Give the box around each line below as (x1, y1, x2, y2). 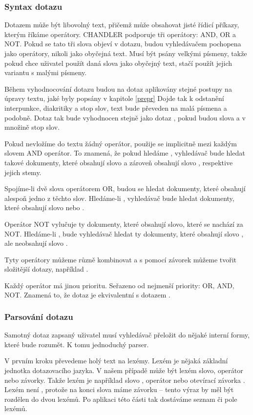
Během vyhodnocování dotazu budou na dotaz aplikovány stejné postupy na (4, 83, 232, 94)
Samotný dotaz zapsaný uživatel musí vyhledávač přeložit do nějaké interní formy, (4, 330, 250, 340)
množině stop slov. (4, 122, 60, 132)
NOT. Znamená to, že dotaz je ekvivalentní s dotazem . (4, 290, 170, 300)
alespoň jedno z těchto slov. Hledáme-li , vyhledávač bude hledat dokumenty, (4, 193, 234, 203)
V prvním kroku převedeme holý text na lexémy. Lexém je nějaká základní (4, 356, 228, 366)
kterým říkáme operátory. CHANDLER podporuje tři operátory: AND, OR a (4, 29, 236, 39)
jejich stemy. (4, 167, 42, 177)
